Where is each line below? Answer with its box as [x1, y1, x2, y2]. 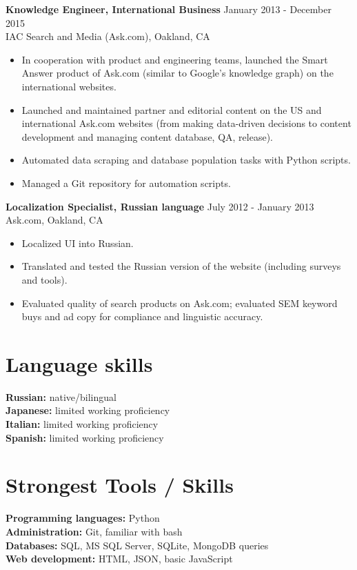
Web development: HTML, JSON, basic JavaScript [6, 551, 233, 566]
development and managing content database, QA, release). [21, 129, 273, 144]
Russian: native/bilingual [6, 389, 116, 404]
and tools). [21, 272, 68, 286]
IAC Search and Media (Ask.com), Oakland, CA [6, 29, 210, 43]
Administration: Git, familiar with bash [6, 524, 183, 538]
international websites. [21, 79, 116, 93]
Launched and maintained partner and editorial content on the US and [21, 102, 322, 117]
